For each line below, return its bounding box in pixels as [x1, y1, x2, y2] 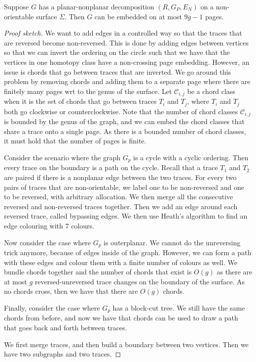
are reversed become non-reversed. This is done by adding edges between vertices [4, 37, 249, 47]
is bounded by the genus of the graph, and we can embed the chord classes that [4, 116, 245, 127]
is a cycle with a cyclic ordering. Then [133, 152, 249, 162]
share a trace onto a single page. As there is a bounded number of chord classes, [4, 126, 246, 136]
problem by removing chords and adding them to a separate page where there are [4, 76, 251, 87]
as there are [217, 267, 253, 277]
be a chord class [187, 86, 235, 96]
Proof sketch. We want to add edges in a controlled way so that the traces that [4, 28, 242, 38]
